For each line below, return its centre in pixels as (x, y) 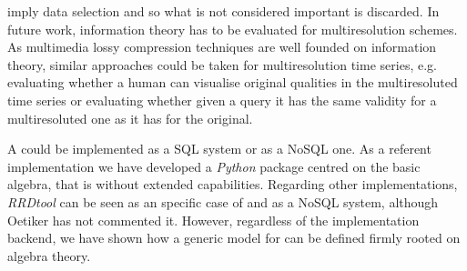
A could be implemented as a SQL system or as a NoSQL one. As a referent (219, 149)
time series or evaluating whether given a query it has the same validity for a (222, 100)
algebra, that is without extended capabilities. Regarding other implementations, (233, 184)
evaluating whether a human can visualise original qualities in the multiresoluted (233, 82)
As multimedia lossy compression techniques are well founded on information (222, 47)
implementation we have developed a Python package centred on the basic (214, 166)
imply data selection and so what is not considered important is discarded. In (223, 11)
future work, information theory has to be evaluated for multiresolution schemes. (233, 29)
